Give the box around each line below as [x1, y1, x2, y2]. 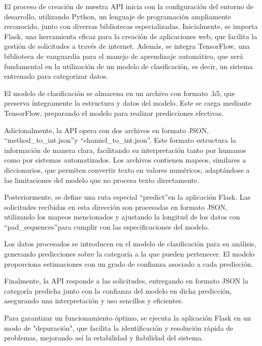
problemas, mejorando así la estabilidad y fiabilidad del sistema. [4, 332, 204, 343]
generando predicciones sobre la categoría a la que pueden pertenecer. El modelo [4, 248, 255, 259]
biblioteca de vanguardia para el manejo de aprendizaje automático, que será [4, 50, 243, 61]
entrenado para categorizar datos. [4, 71, 109, 81]
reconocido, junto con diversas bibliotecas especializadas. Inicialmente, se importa [4, 21, 258, 32]
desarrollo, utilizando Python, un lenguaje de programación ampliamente [4, 11, 231, 21]
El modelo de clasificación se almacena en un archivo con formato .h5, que [4, 87, 235, 98]
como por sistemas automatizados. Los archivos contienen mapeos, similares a [4, 154, 246, 165]
